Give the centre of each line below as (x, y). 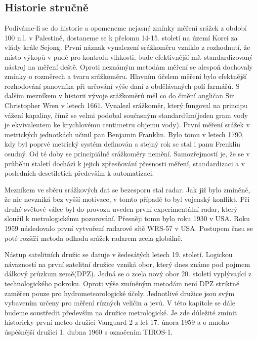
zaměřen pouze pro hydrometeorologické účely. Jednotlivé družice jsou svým (120, 293)
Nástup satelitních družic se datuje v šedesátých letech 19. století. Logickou (119, 254)
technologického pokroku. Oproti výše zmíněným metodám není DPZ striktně (122, 283)
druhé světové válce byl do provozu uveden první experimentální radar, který (121, 208)
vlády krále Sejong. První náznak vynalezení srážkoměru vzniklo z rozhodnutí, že (127, 47)
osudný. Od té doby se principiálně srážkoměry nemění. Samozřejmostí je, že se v (127, 153)
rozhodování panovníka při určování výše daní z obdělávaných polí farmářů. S (122, 86)
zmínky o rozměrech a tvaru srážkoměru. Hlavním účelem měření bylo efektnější (126, 76)
